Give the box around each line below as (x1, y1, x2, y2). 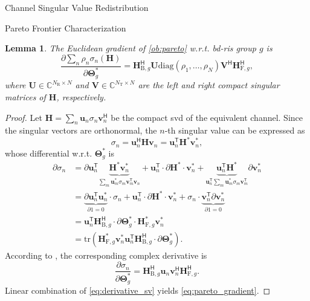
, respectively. (56, 91, 106, 103)
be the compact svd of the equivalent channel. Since (111, 111, 303, 123)
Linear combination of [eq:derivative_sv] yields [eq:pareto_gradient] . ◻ (5, 284, 271, 297)
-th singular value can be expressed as (164, 124, 305, 137)
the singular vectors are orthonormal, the (5, 124, 157, 137)
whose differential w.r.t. (5, 146, 92, 159)
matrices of (5, 91, 46, 103)
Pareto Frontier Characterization (5, 21, 126, 34)
